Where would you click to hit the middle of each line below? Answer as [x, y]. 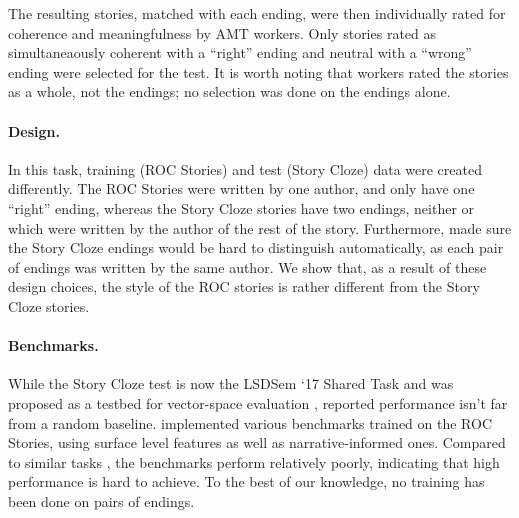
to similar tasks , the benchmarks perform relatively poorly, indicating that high [254, 461]
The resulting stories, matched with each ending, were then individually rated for [257, 13]
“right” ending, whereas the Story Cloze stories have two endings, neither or [241, 207]
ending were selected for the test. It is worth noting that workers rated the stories [258, 71]
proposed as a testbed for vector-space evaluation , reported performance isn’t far [258, 402]
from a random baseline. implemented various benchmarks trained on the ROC [250, 422]
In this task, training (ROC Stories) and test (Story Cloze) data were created [245, 168]
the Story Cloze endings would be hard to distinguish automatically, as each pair [256, 247]
